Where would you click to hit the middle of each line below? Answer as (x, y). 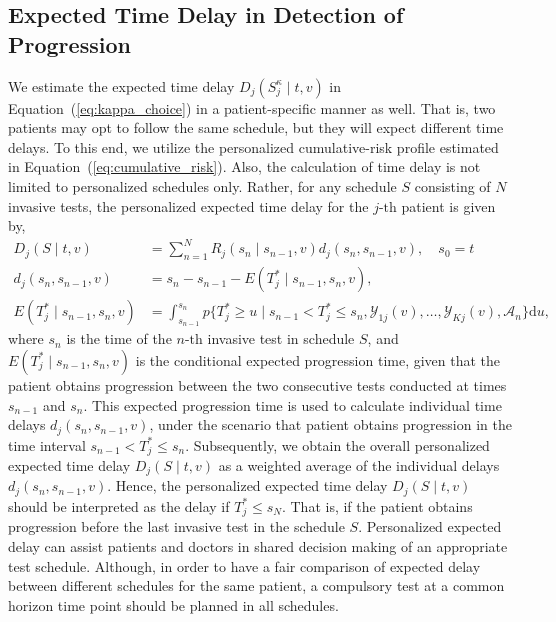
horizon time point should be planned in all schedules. (173, 604)
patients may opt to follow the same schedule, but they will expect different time (256, 127)
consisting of (452, 185)
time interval (47, 444)
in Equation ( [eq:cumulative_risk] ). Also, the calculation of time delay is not (244, 166)
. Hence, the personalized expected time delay (247, 485)
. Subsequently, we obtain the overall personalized (337, 444)
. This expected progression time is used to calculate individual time (292, 404)
